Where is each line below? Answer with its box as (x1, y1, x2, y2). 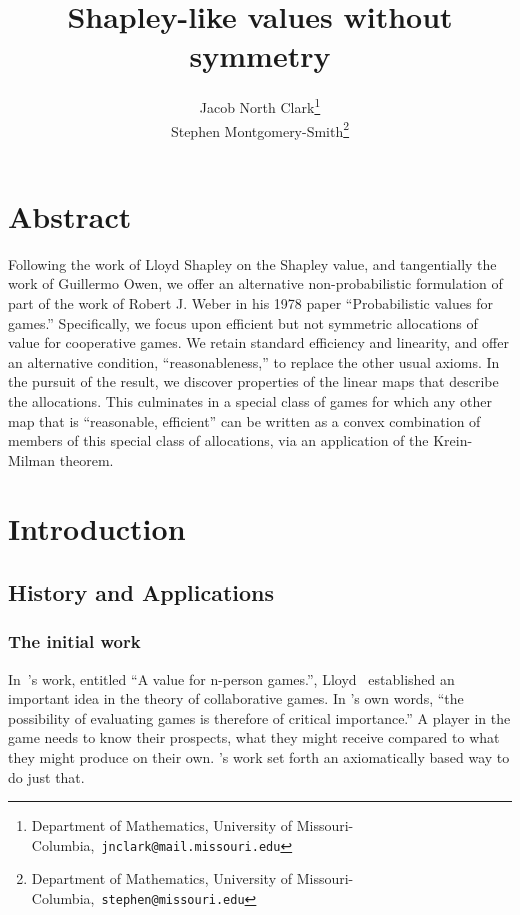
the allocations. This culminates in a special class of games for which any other (8, 390, 492, 411)
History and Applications (8, 577, 275, 608)
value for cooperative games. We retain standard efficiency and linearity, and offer (8, 332, 509, 353)
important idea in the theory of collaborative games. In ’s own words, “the (8, 688, 464, 709)
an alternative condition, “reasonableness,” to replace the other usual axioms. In (8, 351, 500, 372)
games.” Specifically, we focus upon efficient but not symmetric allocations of (8, 312, 478, 333)
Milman (8, 449, 56, 470)
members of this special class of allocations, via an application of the (8, 430, 429, 451)
